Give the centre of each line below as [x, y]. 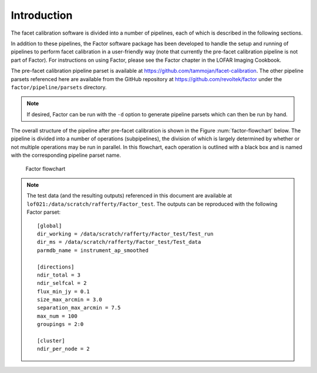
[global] [50, 226]
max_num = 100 [57, 316]
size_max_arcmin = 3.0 [70, 300]
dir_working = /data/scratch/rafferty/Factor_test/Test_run [125, 234]
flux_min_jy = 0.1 [64, 291]
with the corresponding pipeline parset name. [66, 155]
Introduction [42, 15]
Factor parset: [44, 212]
